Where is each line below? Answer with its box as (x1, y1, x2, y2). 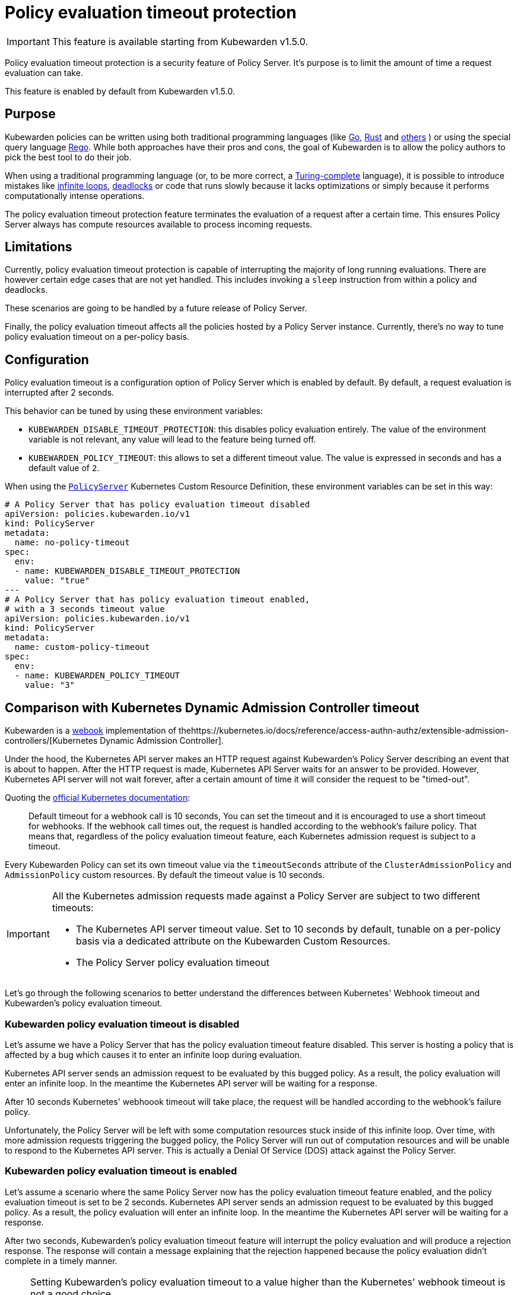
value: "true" (24, 576, 90, 586)
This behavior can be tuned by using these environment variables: (5, 406, 263, 416)
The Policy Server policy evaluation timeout (75, 956, 269, 969)
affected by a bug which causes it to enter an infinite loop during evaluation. (5, 1049, 302, 1060)
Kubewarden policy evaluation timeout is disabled (5, 1018, 240, 1030)
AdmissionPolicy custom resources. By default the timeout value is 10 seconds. (5, 870, 325, 880)
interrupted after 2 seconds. (5, 387, 115, 398)
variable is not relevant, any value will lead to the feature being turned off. (28, 434, 316, 445)
